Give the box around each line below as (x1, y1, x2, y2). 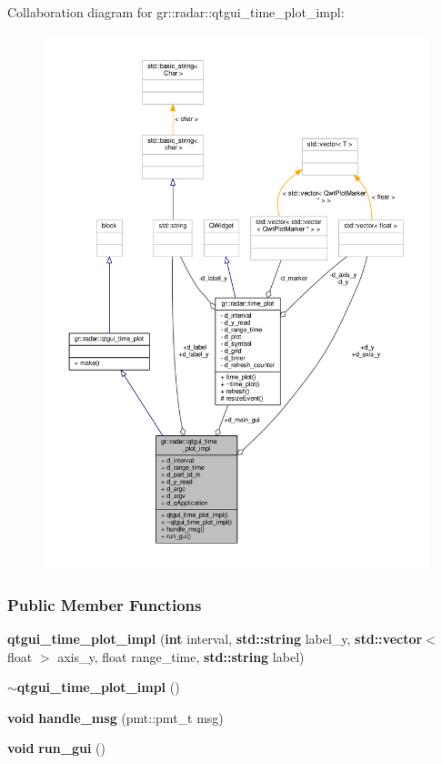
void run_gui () (7, 739, 105, 758)
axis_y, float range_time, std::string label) (57, 647, 305, 666)
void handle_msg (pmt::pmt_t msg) (7, 708, 224, 727)
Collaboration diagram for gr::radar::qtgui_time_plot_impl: (7, 3, 345, 21)
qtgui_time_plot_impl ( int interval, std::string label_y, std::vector (7, 628, 423, 647)
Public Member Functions (7, 593, 202, 616)
